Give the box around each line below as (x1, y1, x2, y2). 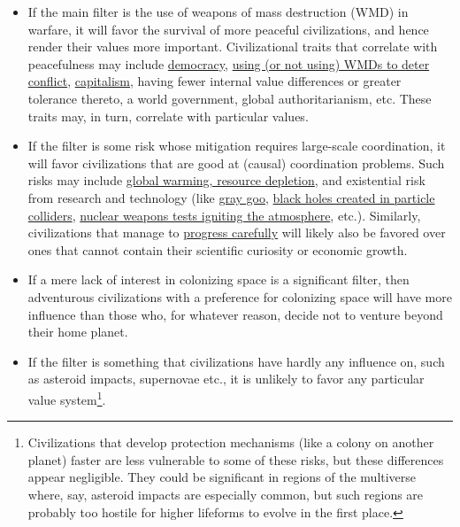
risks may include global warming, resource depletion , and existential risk (27, 171, 425, 190)
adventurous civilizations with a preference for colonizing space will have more (27, 287, 452, 306)
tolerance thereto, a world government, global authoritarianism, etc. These (27, 89, 432, 107)
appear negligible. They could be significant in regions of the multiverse (27, 468, 417, 486)
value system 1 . (27, 387, 106, 408)
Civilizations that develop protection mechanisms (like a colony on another (27, 433, 434, 452)
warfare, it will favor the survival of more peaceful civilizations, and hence (27, 19, 429, 38)
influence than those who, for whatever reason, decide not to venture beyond (27, 305, 443, 323)
